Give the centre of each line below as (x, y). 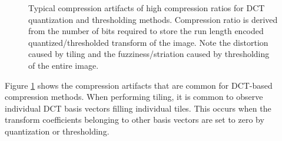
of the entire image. (64, 65)
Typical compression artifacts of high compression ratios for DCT (147, 8)
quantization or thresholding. (57, 131)
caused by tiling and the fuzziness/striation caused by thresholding (149, 54)
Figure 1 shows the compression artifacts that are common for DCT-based (139, 85)
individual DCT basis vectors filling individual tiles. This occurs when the (138, 108)
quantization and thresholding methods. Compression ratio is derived (153, 19)
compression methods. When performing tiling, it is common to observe (134, 97)
